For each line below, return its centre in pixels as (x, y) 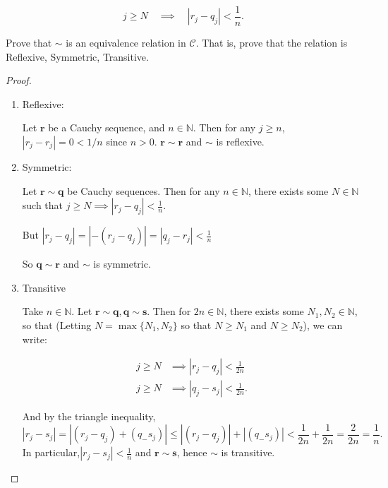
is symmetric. (122, 264)
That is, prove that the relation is (275, 43)
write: (35, 339)
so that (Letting (57, 325)
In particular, (51, 452)
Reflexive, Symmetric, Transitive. (77, 56)
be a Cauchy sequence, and (107, 127)
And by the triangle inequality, (89, 416)
